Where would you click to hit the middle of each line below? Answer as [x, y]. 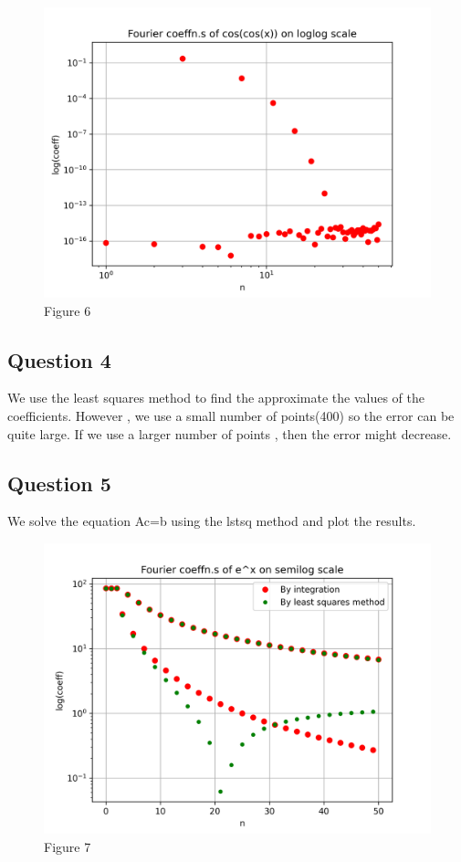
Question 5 [59, 483]
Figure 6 [68, 310]
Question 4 [59, 359]
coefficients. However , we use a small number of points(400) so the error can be [231, 415]
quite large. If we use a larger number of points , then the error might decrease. [230, 433]
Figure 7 [68, 846]
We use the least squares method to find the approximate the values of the [216, 398]
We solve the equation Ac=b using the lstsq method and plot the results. [212, 521]
